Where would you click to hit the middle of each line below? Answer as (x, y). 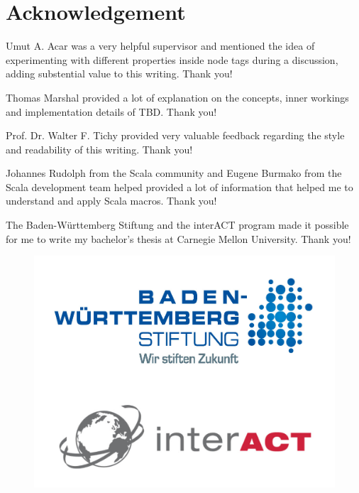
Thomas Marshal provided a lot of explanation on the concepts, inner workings (177, 97)
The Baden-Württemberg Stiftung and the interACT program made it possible (177, 225)
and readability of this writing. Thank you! (99, 149)
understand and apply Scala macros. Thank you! (111, 201)
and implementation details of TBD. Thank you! (111, 111)
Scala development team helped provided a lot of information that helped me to (179, 186)
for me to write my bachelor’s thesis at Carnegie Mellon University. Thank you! (178, 238)
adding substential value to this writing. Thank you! (119, 74)
